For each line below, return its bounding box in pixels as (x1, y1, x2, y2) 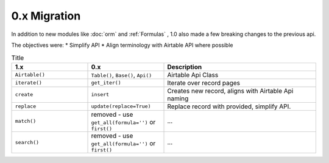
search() (15, 139, 40, 145)
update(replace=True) (91, 103, 152, 109)
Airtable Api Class (167, 71, 219, 79)
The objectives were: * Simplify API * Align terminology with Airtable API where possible (11, 41, 233, 49)
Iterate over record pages (167, 78, 241, 87)
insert (91, 91, 110, 98)
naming (167, 94, 189, 103)
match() (15, 117, 37, 124)
